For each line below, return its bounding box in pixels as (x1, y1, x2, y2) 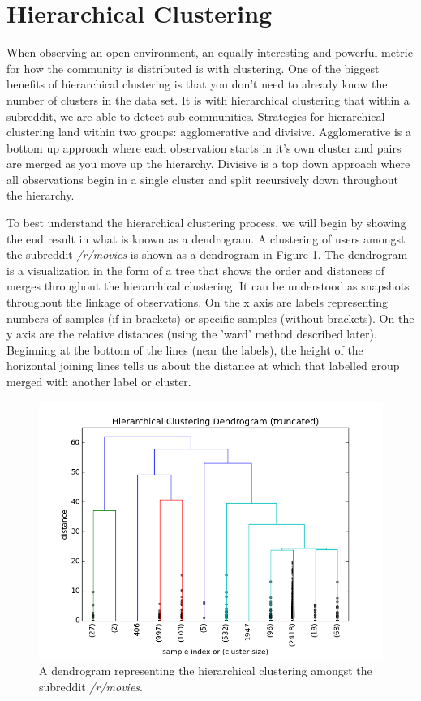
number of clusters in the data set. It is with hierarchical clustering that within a (6, 91, 410, 108)
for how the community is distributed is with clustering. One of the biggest (6, 59, 380, 76)
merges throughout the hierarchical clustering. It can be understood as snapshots (6, 277, 410, 295)
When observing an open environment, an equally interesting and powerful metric (6, 44, 413, 61)
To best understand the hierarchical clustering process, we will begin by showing (6, 214, 406, 231)
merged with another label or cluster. (6, 373, 191, 389)
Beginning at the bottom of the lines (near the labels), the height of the (6, 341, 363, 358)
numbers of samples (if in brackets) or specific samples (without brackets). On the (6, 309, 415, 326)
